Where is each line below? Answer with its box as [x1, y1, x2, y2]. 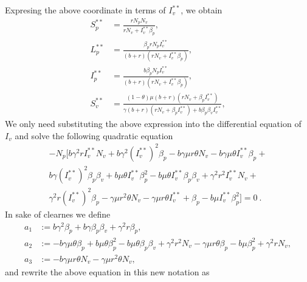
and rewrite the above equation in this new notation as [5, 265, 210, 278]
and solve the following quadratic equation [15, 129, 173, 142]
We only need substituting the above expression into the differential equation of [5, 117, 302, 130]
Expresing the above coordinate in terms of [5, 4, 166, 16]
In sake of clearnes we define [5, 207, 111, 220]
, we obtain [181, 4, 222, 16]
